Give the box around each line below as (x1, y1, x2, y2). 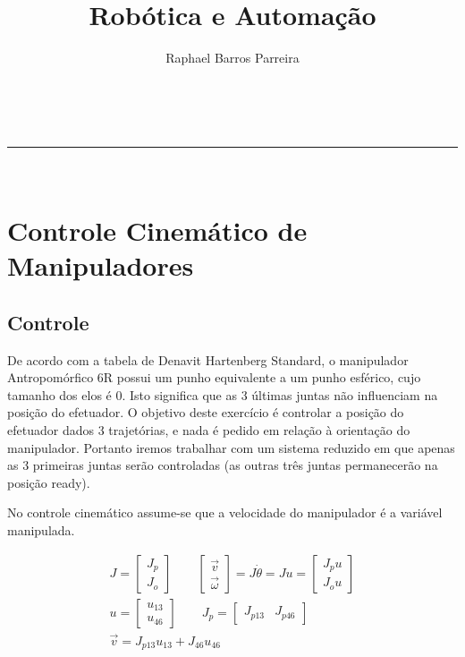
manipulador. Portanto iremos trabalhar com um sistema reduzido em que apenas (7, 438, 455, 456)
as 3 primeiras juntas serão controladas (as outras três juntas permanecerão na (7, 456, 438, 474)
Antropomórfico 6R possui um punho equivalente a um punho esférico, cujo (7, 368, 421, 387)
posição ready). (7, 473, 90, 491)
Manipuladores (7, 247, 194, 284)
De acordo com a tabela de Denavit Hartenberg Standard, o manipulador (7, 350, 409, 369)
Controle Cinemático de (7, 212, 308, 249)
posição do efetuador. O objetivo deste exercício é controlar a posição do (7, 403, 404, 422)
